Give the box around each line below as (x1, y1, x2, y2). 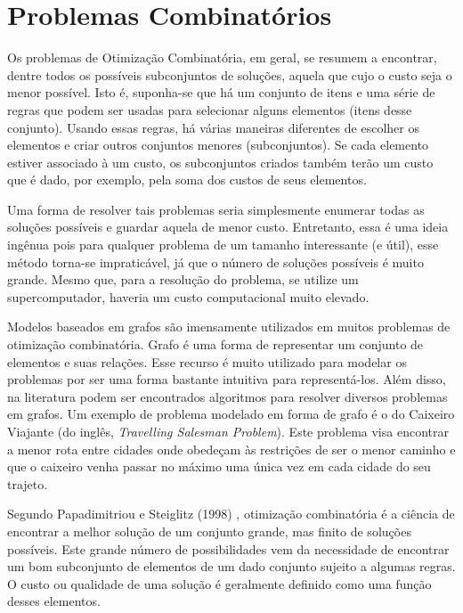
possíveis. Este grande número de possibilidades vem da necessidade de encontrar (7, 539, 450, 558)
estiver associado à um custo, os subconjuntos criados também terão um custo (7, 152, 434, 171)
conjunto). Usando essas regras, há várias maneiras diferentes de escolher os (7, 118, 419, 136)
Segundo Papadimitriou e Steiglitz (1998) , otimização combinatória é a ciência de (7, 504, 455, 523)
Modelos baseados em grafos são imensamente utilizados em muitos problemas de (7, 317, 451, 336)
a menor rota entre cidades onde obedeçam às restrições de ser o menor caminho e (7, 439, 456, 458)
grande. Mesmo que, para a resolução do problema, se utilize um (7, 270, 359, 289)
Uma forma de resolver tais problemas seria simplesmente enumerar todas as (7, 200, 425, 218)
